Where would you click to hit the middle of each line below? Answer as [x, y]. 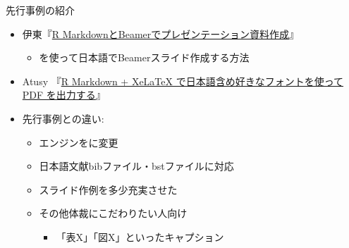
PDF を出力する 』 [64, 95]
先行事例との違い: [63, 118]
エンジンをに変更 [79, 142]
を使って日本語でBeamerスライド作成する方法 [144, 57]
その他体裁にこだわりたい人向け [113, 213]
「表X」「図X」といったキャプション [140, 236]
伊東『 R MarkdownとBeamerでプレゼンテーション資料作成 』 [160, 33]
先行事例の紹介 [40, 10]
